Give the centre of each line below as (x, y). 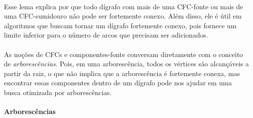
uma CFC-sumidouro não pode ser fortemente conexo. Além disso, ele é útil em (123, 16)
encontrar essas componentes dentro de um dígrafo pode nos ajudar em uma (118, 83)
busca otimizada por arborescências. (58, 92)
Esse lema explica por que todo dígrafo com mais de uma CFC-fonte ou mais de (124, 6)
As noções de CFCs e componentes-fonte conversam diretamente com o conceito (124, 54)
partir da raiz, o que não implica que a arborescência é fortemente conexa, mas (122, 73)
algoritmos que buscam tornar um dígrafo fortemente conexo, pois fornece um (120, 25)
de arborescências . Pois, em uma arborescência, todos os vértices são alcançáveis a (126, 64)
